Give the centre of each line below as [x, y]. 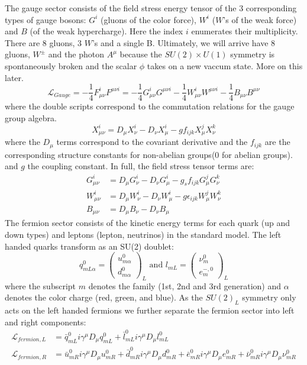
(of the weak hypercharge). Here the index [106, 31]
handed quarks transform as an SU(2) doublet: [89, 246]
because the [141, 54]
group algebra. [31, 117]
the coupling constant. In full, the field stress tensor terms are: [141, 166]
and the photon [76, 54]
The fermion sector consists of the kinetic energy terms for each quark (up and [148, 223]
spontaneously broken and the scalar [71, 65]
